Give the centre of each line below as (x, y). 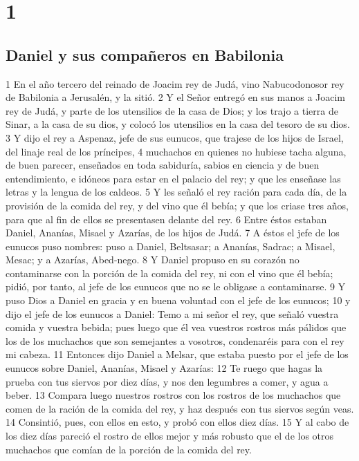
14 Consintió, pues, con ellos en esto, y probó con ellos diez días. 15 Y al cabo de (177, 422)
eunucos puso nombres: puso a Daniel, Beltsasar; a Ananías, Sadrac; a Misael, (171, 246)
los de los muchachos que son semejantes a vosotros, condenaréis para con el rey (175, 340)
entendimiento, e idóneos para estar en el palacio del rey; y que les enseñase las (173, 178)
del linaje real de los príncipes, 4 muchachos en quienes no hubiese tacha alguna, (176, 151)
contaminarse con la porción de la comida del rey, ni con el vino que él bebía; (169, 273)
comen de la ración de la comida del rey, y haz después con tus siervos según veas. (180, 408)
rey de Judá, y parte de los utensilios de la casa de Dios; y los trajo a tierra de (172, 110)
